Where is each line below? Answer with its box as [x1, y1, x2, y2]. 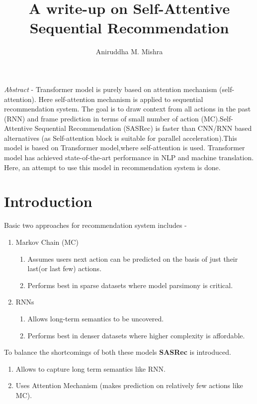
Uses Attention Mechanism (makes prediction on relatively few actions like [15, 380, 243, 391]
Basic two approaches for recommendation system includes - [4, 220, 187, 230]
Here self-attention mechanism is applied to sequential [38, 94, 203, 104]
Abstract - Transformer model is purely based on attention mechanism [4, 84, 217, 94]
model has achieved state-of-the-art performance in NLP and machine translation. [4, 152, 254, 163]
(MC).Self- [201, 113, 233, 123]
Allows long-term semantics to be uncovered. [27, 313, 164, 323]
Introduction [4, 191, 92, 211]
